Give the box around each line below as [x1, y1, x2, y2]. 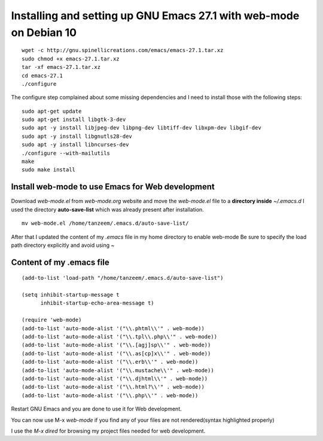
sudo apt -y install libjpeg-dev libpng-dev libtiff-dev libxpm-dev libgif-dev [22, 125, 261, 131]
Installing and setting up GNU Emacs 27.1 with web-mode [11, 9, 300, 22]
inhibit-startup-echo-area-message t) [40, 300, 155, 307]
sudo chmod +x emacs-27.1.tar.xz [22, 55, 120, 62]
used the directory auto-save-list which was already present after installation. [11, 206, 205, 213]
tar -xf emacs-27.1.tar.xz [22, 64, 101, 71]
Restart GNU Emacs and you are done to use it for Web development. [11, 405, 182, 413]
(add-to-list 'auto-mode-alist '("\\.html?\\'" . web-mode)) [22, 383, 205, 391]
